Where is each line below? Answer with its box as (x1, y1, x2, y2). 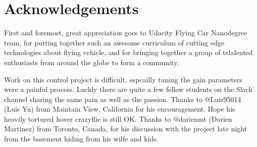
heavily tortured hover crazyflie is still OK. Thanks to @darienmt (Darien (4, 113, 232, 124)
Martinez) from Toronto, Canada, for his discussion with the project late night (4, 123, 247, 134)
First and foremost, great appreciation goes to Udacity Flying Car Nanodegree (4, 27, 247, 38)
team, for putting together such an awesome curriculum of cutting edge (4, 37, 225, 47)
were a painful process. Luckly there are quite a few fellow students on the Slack (4, 84, 252, 94)
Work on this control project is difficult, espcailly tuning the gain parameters (4, 74, 242, 84)
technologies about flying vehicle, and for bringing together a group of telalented (4, 47, 253, 58)
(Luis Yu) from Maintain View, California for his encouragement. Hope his (4, 104, 235, 114)
